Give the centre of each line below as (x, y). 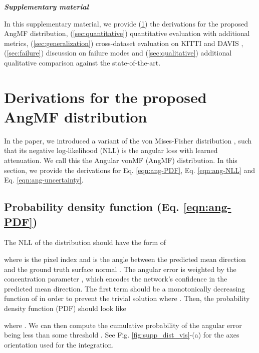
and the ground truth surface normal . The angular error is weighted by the (120, 269)
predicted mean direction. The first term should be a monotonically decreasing (125, 288)
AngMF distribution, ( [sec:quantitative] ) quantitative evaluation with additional (127, 33)
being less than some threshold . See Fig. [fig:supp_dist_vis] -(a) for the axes (122, 335)
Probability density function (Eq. (92, 207)
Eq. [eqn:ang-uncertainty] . (44, 180)
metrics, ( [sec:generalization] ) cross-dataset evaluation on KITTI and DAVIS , (124, 43)
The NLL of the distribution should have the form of (85, 242)
